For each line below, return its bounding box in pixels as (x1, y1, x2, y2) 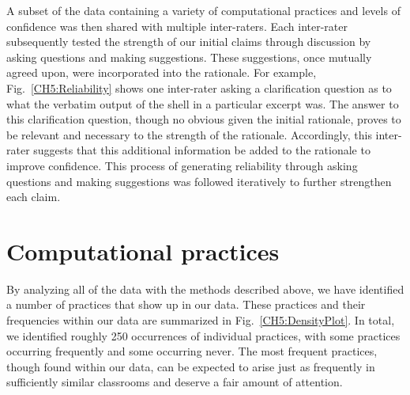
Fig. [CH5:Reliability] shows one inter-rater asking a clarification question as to (6, 79, 392, 96)
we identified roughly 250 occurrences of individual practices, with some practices (6, 327, 401, 344)
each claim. (6, 188, 61, 205)
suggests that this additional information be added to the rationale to (33, 142, 371, 158)
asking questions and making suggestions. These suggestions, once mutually (6, 48, 372, 65)
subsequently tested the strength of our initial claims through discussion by (6, 33, 371, 50)
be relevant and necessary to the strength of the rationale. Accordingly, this (6, 126, 372, 142)
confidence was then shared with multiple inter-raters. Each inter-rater (6, 17, 348, 34)
